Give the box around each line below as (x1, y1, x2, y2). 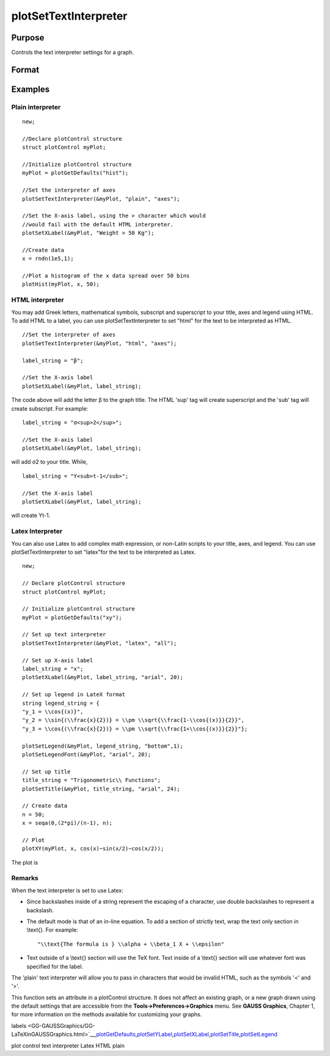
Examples (11, 84, 50, 94)
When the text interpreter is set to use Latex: (11, 887, 123, 894)
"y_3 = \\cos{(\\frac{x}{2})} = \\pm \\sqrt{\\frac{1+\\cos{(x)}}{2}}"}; (22, 725, 248, 732)
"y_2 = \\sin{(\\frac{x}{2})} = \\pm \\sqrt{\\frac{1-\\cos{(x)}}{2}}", (22, 716, 244, 724)
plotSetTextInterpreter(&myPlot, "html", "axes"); (22, 340, 177, 347)
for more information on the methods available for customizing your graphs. (11, 1011, 202, 1018)
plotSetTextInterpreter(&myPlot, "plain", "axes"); (22, 195, 180, 202)
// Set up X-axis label (22, 656, 94, 664)
